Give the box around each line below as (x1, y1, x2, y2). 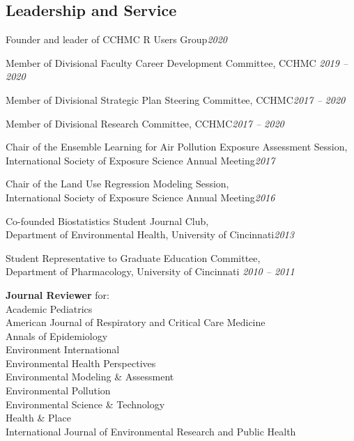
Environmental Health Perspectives (6, 355, 156, 370)
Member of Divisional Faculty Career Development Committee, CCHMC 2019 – (6, 55, 348, 70)
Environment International (6, 342, 120, 357)
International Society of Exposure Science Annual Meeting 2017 (6, 153, 275, 167)
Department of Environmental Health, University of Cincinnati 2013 (6, 227, 294, 242)
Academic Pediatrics (6, 301, 93, 316)
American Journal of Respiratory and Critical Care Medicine (6, 315, 265, 330)
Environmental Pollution (6, 383, 111, 398)
